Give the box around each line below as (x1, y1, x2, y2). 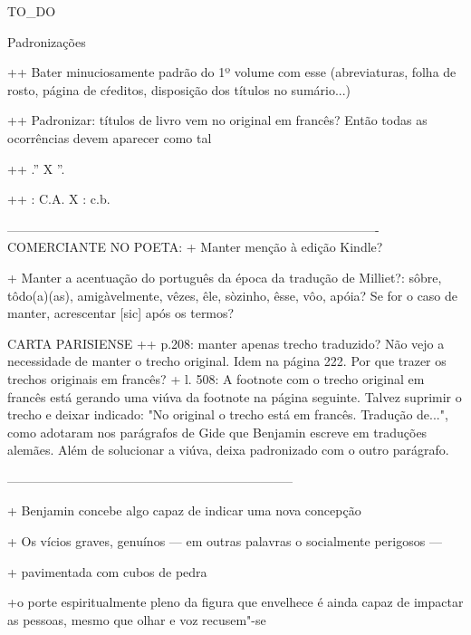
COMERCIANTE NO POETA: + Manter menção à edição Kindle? (7, 237, 383, 256)
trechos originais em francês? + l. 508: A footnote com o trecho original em (7, 369, 425, 388)
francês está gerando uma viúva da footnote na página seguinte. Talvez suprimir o (7, 387, 462, 406)
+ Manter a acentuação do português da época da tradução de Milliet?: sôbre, (7, 267, 442, 286)
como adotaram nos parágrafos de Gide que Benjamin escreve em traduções (7, 422, 428, 441)
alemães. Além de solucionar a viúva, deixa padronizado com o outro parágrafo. (7, 440, 449, 459)
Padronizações (7, 32, 86, 51)
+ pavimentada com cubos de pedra (7, 562, 207, 581)
